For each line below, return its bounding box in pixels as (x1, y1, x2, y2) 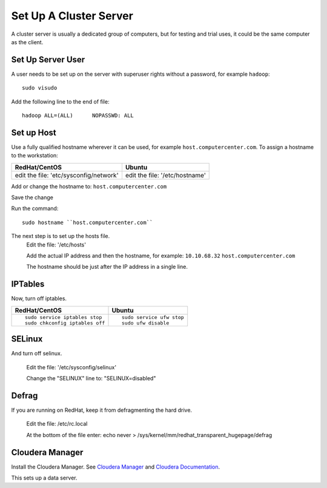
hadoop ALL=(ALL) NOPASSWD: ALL (22, 112, 134, 119)
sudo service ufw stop (121, 314, 184, 320)
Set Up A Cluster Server (11, 9, 133, 22)
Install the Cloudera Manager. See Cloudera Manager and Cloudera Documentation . (11, 463, 220, 470)
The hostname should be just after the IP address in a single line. (26, 263, 188, 271)
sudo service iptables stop (24, 314, 102, 320)
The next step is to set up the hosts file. (11, 232, 110, 240)
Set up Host (11, 127, 57, 137)
